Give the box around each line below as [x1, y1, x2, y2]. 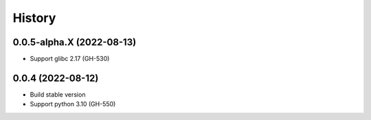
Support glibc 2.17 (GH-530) [30, 55, 110, 63]
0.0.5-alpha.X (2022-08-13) [12, 36, 137, 48]
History [12, 10, 56, 25]
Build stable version [30, 90, 86, 99]
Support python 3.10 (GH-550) [30, 100, 116, 108]
